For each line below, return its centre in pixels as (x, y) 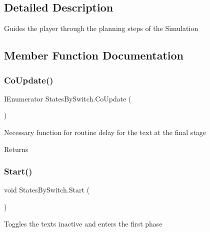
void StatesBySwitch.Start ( (47, 190)
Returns (16, 149)
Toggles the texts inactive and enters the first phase (83, 223)
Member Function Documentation (94, 55)
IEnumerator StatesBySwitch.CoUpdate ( (68, 98)
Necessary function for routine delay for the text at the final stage (105, 132)
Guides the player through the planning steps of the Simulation (101, 28)
